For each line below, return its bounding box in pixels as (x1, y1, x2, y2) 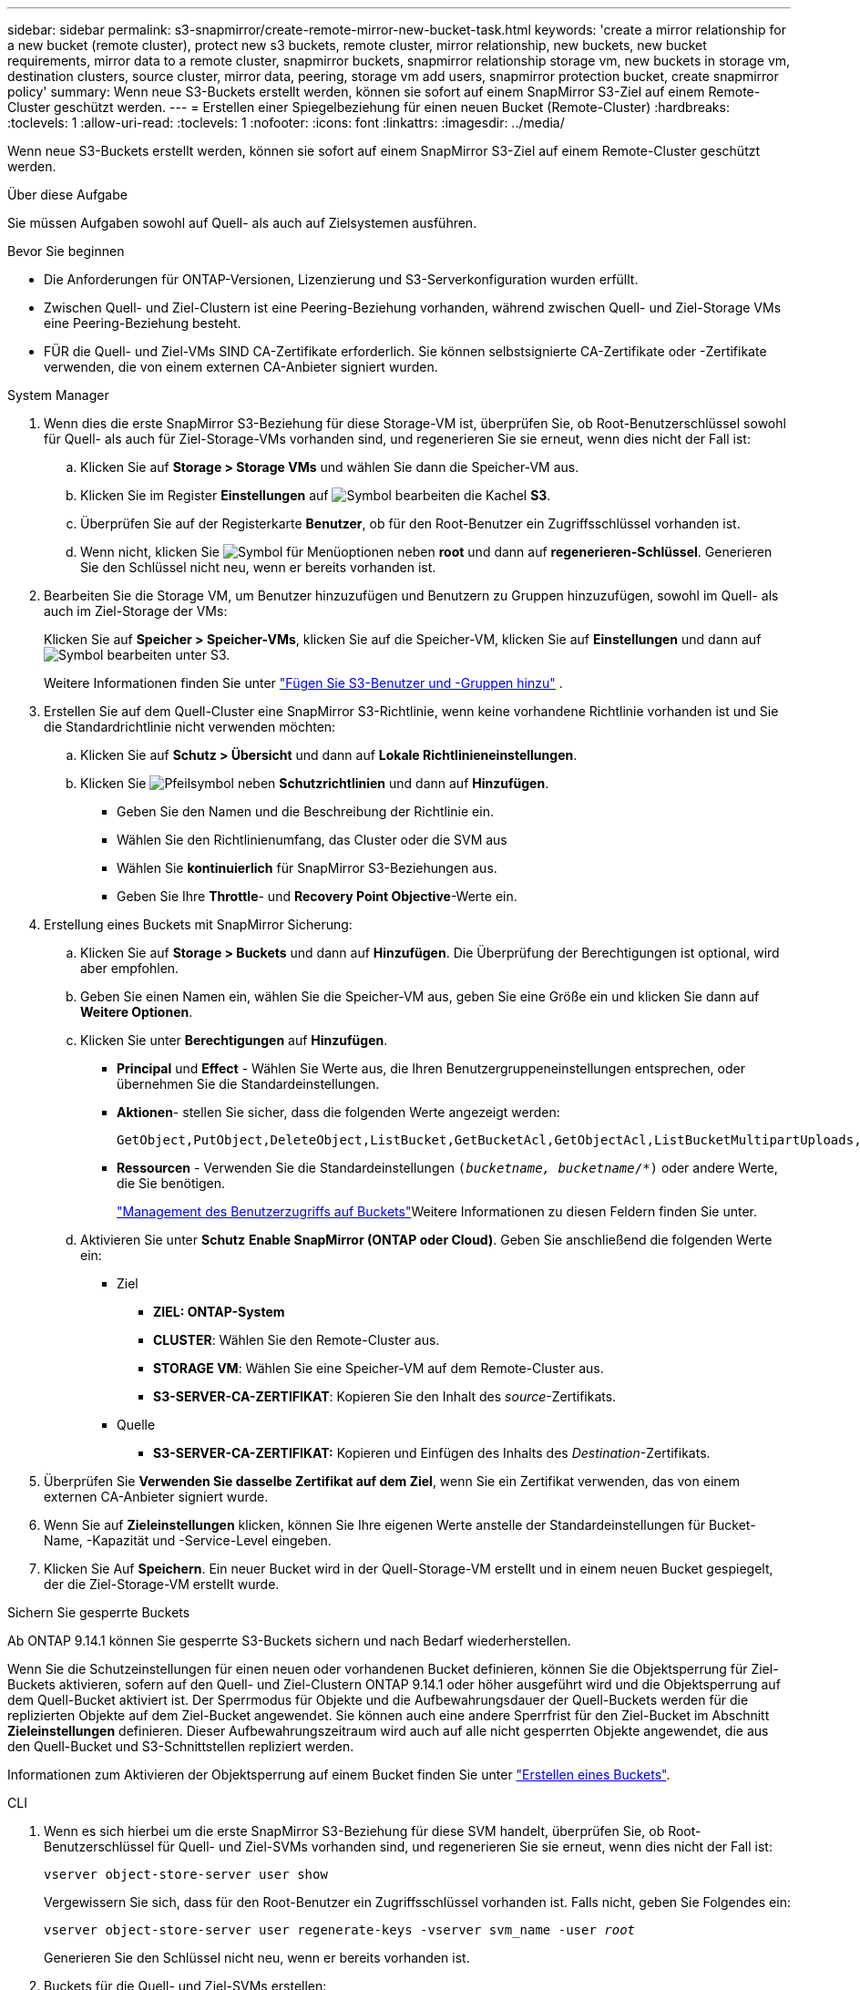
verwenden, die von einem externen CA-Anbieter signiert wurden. (44, 359, 438, 374)
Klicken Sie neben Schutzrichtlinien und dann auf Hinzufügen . (80, 775, 549, 791)
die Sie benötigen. (117, 1175, 225, 1191)
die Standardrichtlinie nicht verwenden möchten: (44, 719, 336, 734)
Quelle (117, 1417, 156, 1432)
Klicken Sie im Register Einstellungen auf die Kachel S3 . (80, 487, 551, 503)
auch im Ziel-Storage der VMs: (44, 603, 228, 619)
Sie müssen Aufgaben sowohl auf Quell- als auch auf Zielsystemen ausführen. (7, 215, 477, 231)
